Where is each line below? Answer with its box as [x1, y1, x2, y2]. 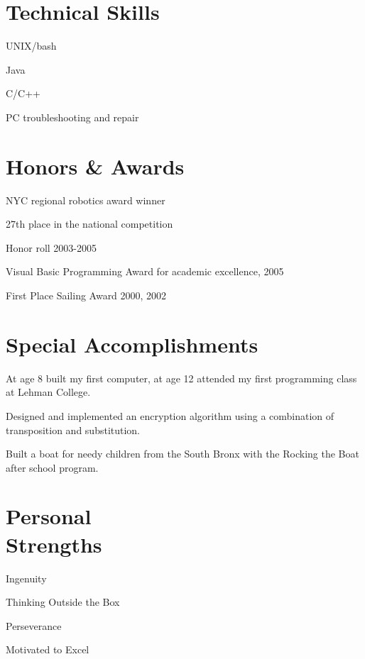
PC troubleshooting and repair [6, 109, 139, 124]
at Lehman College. [6, 384, 91, 399]
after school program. [6, 460, 99, 475]
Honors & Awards [6, 151, 185, 180]
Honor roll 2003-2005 [6, 240, 97, 255]
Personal [6, 502, 92, 531]
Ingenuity [6, 570, 47, 585]
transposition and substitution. [6, 422, 141, 437]
